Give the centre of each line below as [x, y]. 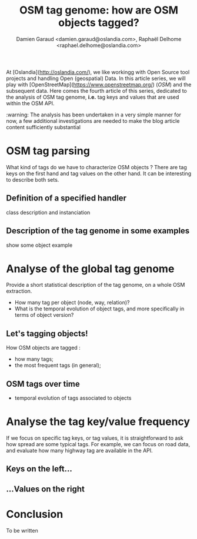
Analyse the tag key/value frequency [98, 422]
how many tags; [34, 359]
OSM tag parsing [48, 151]
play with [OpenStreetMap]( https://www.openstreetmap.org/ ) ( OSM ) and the [99, 84]
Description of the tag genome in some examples [98, 231]
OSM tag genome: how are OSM [99, 10]
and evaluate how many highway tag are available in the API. [79, 451]
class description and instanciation [48, 212]
